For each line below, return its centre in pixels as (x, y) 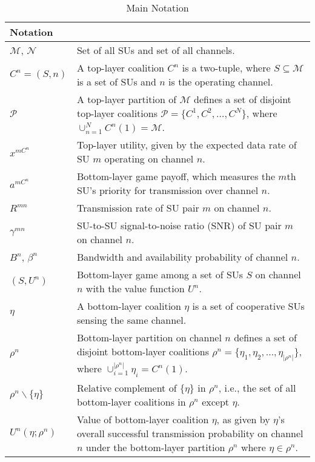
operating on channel (149, 159)
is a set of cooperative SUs (248, 306)
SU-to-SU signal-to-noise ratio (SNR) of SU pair (179, 225)
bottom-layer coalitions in (131, 401)
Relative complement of (127, 387)
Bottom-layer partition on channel (149, 337)
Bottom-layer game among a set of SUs (160, 274)
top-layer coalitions (117, 113)
